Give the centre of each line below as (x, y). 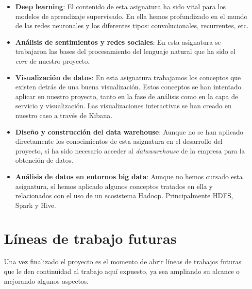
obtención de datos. (44, 160)
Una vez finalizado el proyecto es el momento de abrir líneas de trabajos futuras (123, 262)
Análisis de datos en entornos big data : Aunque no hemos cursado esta (129, 176)
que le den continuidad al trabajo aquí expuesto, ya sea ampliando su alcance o (122, 271)
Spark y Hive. (36, 205)
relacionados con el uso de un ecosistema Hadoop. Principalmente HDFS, (124, 195)
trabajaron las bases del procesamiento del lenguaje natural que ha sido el (125, 51)
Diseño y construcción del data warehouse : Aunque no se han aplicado (129, 131)
